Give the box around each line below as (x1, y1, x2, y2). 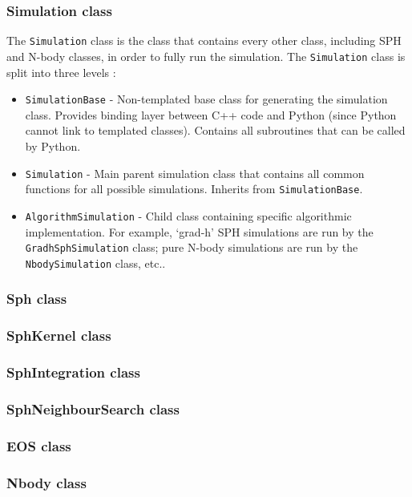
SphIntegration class (6, 362, 140, 382)
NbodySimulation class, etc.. (25, 254, 166, 271)
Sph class (6, 289, 67, 309)
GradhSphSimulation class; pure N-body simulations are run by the (25, 239, 358, 256)
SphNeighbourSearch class (6, 398, 180, 418)
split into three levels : (6, 63, 116, 80)
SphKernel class (6, 325, 111, 345)
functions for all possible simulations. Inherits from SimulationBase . (25, 180, 363, 197)
